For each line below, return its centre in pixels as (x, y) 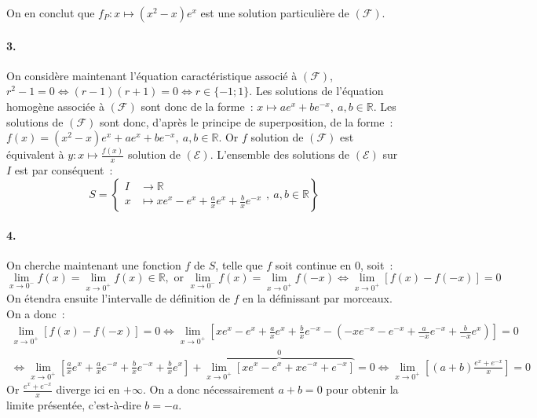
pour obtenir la (362, 389)
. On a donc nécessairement (209, 389)
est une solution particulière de (275, 13)
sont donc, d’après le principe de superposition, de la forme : (246, 121)
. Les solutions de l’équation (316, 91)
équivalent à (35, 154)
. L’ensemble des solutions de (280, 154)
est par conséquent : (64, 170)
